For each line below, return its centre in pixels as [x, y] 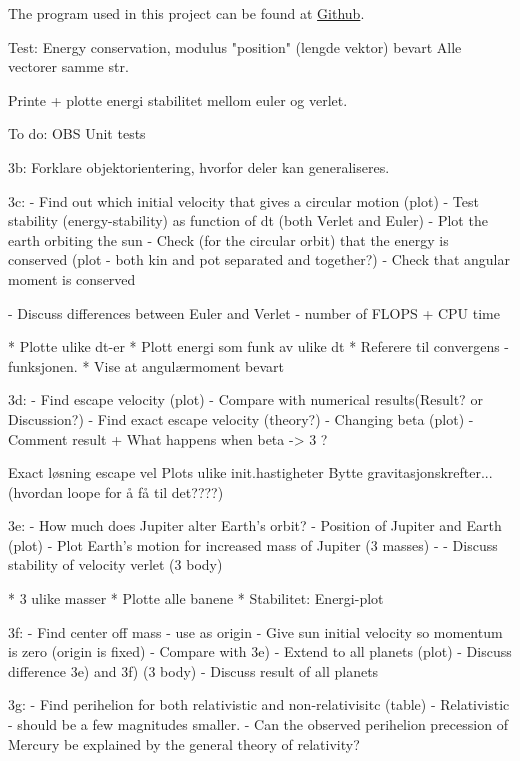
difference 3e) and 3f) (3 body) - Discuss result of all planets [193, 670]
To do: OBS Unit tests [77, 133]
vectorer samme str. [68, 66]
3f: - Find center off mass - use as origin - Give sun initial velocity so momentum [255, 631]
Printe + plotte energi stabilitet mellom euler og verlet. [178, 99]
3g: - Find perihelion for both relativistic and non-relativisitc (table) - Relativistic [259, 704]
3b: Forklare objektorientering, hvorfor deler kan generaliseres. [199, 166]
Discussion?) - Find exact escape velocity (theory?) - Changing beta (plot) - [241, 418]
